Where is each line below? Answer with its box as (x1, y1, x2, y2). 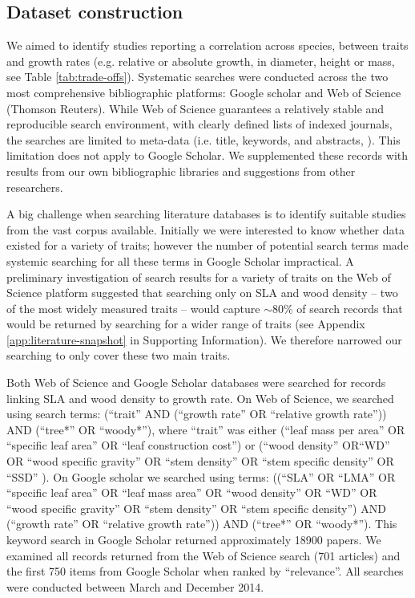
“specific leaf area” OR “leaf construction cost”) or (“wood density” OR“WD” (6, 437, 390, 454)
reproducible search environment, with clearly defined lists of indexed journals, (6, 116, 393, 132)
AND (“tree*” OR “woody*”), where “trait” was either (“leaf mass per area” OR (6, 421, 405, 437)
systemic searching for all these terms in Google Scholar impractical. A (6, 252, 354, 269)
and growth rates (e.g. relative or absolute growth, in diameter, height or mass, (6, 52, 395, 69)
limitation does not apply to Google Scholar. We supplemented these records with (6, 147, 409, 164)
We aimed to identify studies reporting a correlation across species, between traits (6, 37, 409, 54)
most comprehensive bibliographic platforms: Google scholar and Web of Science (6, 83, 401, 100)
